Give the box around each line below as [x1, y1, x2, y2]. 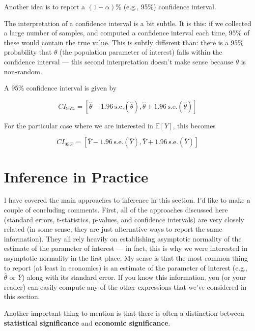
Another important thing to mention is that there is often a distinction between [4, 308, 244, 318]
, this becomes [172, 120, 216, 130]
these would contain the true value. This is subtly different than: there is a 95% [4, 37, 244, 47]
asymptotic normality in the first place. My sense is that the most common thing [4, 253, 248, 263]
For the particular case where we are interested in [4, 120, 153, 130]
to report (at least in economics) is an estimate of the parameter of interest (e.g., [4, 262, 248, 272]
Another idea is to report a [4, 1, 85, 11]
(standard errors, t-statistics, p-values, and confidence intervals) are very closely [4, 214, 244, 224]
